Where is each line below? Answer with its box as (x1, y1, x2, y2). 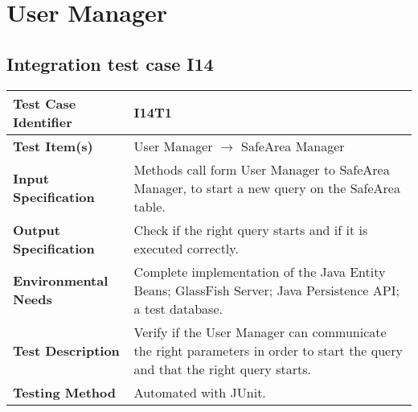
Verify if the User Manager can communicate (133, 322, 387, 341)
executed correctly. (133, 238, 239, 257)
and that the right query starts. (133, 359, 311, 378)
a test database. (133, 299, 223, 318)
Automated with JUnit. (133, 382, 266, 402)
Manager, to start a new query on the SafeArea (133, 178, 400, 197)
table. (133, 196, 166, 216)
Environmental (13, 271, 109, 290)
